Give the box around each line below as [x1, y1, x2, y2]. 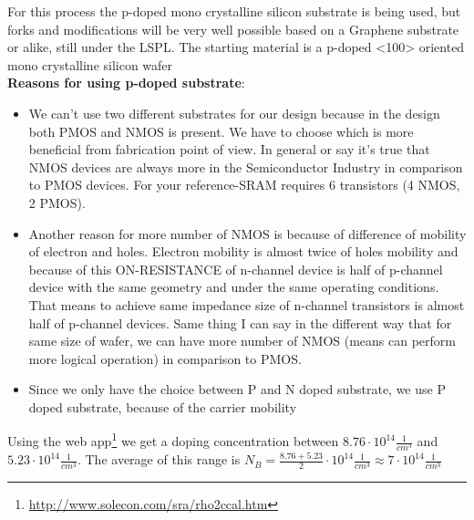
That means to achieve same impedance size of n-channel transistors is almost [28, 295, 465, 314]
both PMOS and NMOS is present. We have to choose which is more [28, 121, 414, 140]
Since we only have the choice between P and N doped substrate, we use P [28, 380, 446, 399]
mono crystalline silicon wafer [7, 55, 173, 74]
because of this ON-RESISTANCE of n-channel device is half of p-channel [28, 259, 443, 278]
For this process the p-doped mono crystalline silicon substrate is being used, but [7, 2, 461, 20]
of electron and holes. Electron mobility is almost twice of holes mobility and [28, 242, 459, 261]
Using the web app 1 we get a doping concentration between [7, 429, 339, 451]
